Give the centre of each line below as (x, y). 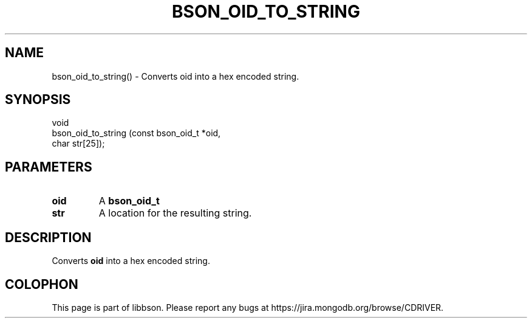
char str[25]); (78, 144)
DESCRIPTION (48, 237)
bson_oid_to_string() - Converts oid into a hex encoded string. (176, 76)
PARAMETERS (49, 167)
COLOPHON (42, 284)
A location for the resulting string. (175, 213)
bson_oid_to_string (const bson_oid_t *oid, (136, 133)
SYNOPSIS (38, 100)
